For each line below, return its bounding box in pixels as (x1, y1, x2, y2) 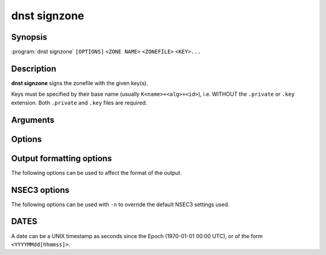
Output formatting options (11, 153, 112, 163)
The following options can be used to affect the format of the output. (11, 169, 182, 176)
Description (11, 63, 57, 74)
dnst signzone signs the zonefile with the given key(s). (11, 79, 148, 87)
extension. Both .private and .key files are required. (11, 99, 147, 106)
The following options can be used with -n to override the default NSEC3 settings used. (11, 201, 229, 208)
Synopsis (11, 32, 48, 42)
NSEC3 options (11, 184, 69, 195)
